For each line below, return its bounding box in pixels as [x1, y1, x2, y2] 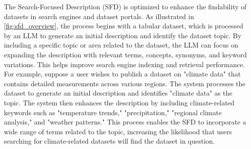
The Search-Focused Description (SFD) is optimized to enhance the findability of [4, 1, 247, 11]
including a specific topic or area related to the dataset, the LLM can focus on [4, 40, 238, 50]
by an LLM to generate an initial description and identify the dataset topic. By [4, 30, 242, 40]
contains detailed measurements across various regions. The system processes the [4, 78, 246, 88]
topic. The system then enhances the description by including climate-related [4, 97, 235, 107]
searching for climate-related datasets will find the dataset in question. [4, 136, 215, 146]
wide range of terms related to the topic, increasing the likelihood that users [4, 126, 232, 136]
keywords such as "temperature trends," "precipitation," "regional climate [4, 107, 222, 117]
